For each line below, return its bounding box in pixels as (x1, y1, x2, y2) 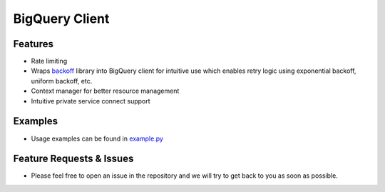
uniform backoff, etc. (31, 76, 93, 85)
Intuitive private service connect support (31, 96, 150, 105)
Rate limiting (31, 57, 68, 66)
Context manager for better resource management (31, 86, 180, 96)
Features (13, 38, 53, 50)
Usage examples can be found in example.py (31, 134, 164, 143)
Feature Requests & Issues (13, 153, 134, 165)
